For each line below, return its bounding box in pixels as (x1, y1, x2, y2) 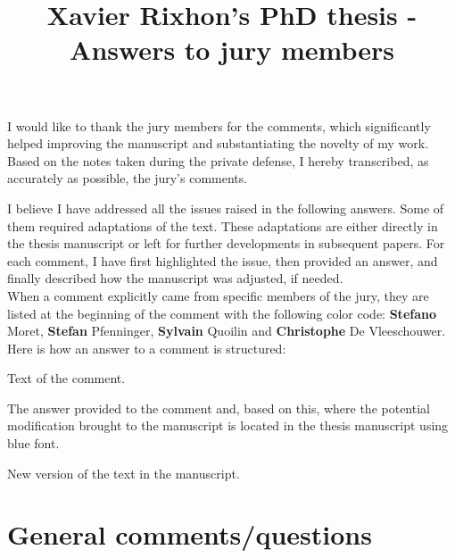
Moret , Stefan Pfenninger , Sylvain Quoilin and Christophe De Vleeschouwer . (7, 321, 446, 340)
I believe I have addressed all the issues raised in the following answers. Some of (7, 198, 444, 217)
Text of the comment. (7, 369, 126, 387)
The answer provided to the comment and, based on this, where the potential (7, 398, 430, 417)
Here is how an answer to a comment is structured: (7, 338, 286, 357)
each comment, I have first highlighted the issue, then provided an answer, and (7, 251, 438, 270)
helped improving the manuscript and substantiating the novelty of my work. (7, 134, 429, 153)
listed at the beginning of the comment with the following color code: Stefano (7, 304, 436, 322)
